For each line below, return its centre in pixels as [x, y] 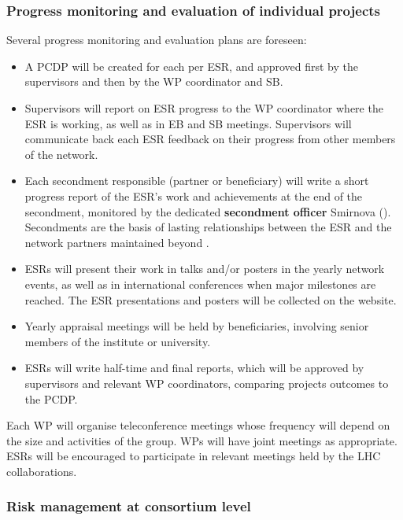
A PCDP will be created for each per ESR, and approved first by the [192, 66]
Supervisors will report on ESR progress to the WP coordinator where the [204, 108]
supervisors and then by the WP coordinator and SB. [154, 81]
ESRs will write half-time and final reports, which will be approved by [194, 368]
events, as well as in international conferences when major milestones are [200, 284]
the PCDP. [51, 398]
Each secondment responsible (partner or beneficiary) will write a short [197, 181]
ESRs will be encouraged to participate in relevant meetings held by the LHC [194, 456]
